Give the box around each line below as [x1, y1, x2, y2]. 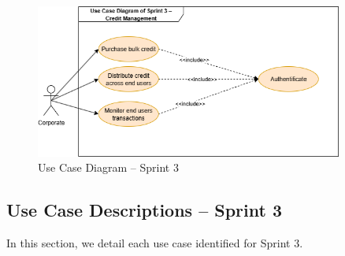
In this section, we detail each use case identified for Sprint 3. [6, 235, 303, 251]
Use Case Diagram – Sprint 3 [38, 159, 179, 176]
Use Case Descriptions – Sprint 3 [6, 198, 283, 222]
